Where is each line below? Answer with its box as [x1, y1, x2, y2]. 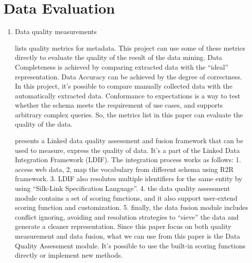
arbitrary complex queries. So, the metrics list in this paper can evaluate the [15, 109, 243, 119]
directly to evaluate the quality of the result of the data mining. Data [15, 52, 222, 62]
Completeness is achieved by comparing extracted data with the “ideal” [15, 61, 228, 72]
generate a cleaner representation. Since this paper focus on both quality [15, 221, 232, 231]
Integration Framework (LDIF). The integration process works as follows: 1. [15, 154, 241, 165]
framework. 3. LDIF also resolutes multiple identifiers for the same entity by [15, 173, 242, 184]
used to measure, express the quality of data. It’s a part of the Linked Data [15, 145, 240, 155]
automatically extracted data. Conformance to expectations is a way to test [15, 90, 240, 100]
